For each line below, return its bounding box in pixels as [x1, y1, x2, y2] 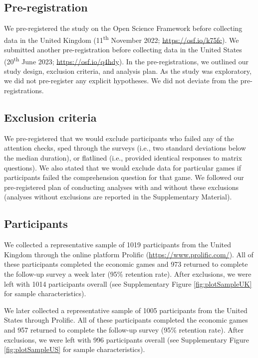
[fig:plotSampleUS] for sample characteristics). [4, 344, 145, 355]
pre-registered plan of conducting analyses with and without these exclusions [4, 181, 239, 192]
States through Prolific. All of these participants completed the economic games [4, 315, 248, 325]
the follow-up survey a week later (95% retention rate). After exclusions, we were [4, 269, 252, 279]
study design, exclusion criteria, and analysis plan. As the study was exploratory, [4, 65, 252, 76]
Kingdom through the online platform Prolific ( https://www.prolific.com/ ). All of [4, 249, 254, 259]
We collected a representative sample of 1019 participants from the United [4, 239, 231, 250]
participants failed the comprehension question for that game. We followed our [4, 172, 244, 182]
